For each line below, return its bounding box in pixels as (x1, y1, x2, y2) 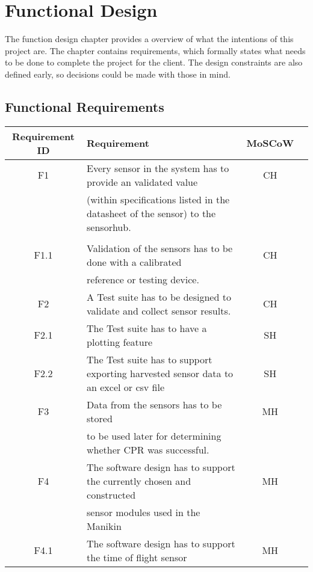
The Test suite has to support (87, 352, 212, 366)
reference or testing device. (87, 272, 199, 286)
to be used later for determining (87, 428, 222, 443)
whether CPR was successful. (87, 442, 209, 457)
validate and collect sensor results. (87, 303, 231, 318)
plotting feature (87, 334, 153, 349)
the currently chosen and (87, 473, 191, 488)
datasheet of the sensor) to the (87, 206, 216, 220)
